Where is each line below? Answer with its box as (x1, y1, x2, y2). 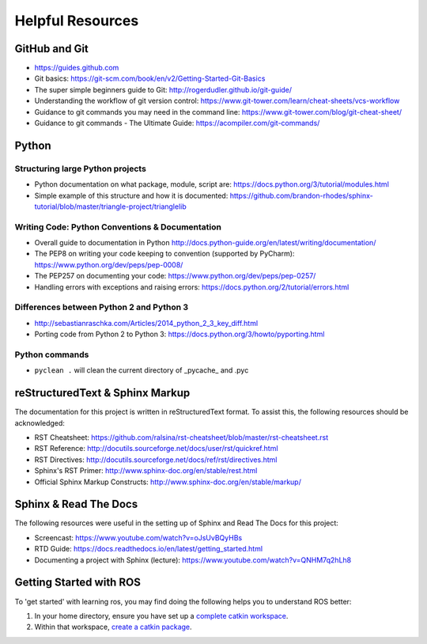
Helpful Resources (14, 12, 139, 29)
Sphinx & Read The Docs (14, 498, 138, 511)
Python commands (14, 349, 89, 360)
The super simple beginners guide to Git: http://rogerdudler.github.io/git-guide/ (34, 85, 293, 94)
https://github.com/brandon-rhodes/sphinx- (229, 191, 373, 200)
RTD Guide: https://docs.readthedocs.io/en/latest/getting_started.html (34, 544, 263, 554)
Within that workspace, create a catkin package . (34, 622, 193, 632)
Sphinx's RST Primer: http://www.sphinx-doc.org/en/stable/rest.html (34, 466, 258, 475)
